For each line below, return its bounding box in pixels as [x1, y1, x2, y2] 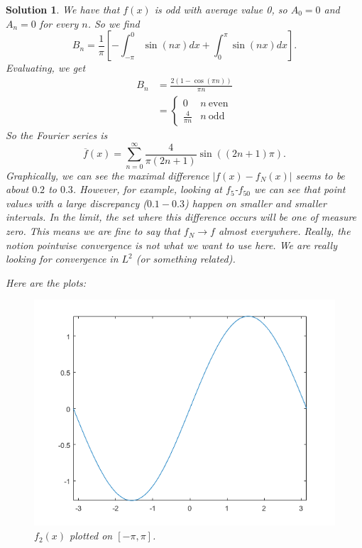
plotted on [70, 528, 113, 543]
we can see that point [254, 182, 346, 197]
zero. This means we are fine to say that [6, 224, 180, 239]
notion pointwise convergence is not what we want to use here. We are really [6, 237, 337, 252]
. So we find [87, 16, 140, 31]
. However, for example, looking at [72, 182, 222, 197]
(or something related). [136, 251, 236, 266]
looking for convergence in [6, 251, 119, 266]
